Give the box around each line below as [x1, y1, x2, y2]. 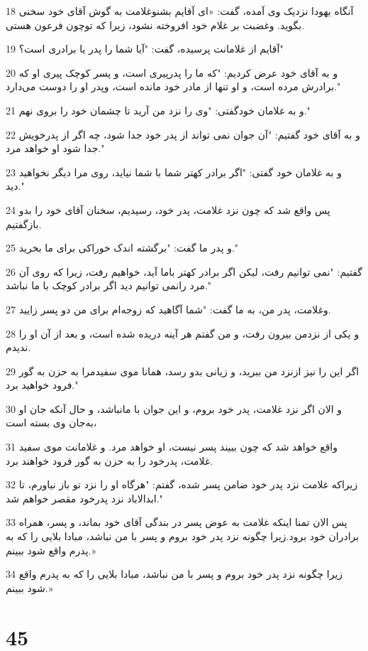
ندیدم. [6, 340, 31, 355]
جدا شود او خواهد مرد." [6, 141, 105, 156]
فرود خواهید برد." [6, 377, 79, 392]
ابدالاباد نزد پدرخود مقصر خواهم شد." [6, 490, 163, 505]
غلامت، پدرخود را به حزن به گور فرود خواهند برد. [6, 453, 213, 468]
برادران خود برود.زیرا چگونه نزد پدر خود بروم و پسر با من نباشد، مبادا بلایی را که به [6, 529, 359, 544]
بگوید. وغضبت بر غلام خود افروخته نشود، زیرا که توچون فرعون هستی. [6, 17, 305, 32]
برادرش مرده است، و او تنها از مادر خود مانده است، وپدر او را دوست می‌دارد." [6, 79, 341, 94]
